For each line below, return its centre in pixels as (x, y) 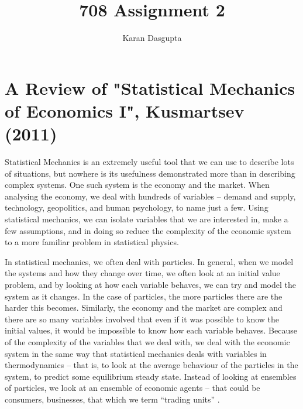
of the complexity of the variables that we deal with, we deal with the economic (147, 341)
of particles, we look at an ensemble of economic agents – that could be (132, 388)
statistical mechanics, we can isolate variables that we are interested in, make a (147, 219)
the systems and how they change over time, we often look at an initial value (142, 273)
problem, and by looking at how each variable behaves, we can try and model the (150, 284)
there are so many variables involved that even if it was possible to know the (142, 319)
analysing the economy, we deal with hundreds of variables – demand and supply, (150, 196)
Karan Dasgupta (152, 38)
